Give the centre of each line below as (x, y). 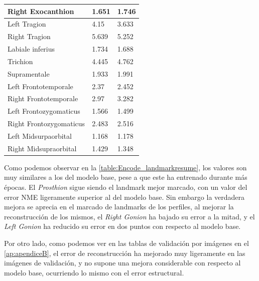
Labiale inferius (31, 49)
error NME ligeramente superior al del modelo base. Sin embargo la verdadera (124, 197)
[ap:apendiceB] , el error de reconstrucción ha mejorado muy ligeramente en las (125, 253)
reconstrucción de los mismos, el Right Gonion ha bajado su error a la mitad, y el (129, 216)
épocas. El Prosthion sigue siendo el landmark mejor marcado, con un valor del (126, 187)
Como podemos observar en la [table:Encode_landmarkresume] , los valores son (125, 167)
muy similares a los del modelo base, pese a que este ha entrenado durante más (126, 177)
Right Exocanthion (41, 11)
